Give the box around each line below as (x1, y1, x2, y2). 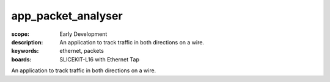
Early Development (59, 30, 108, 38)
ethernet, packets (59, 47, 104, 55)
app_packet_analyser (11, 9, 123, 22)
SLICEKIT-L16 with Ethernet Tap (59, 55, 140, 63)
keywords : (11, 47, 39, 55)
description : (11, 38, 43, 46)
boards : (11, 55, 32, 63)
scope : (11, 30, 30, 38)
